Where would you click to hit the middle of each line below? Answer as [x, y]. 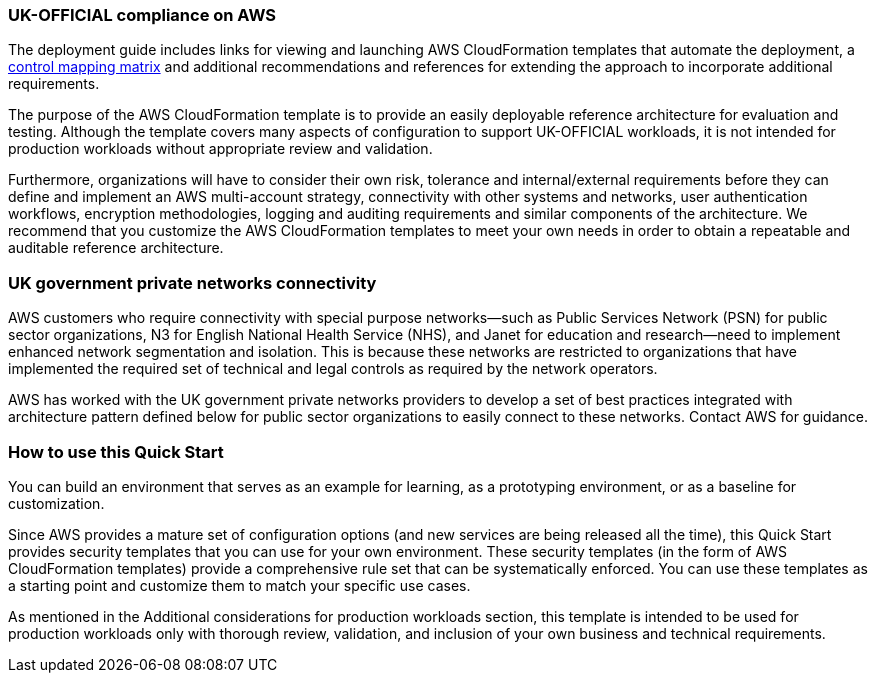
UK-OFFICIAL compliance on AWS [142, 15]
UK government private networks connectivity [192, 282]
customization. [56, 503]
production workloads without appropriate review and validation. [220, 149]
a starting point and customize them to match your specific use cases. [239, 585]
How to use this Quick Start [116, 451]
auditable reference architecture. [116, 248]
